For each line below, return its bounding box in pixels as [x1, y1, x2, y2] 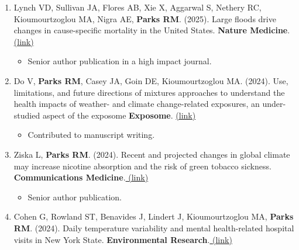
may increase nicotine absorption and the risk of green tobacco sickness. [13, 159, 271, 172]
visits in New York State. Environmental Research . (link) [13, 233, 232, 245]
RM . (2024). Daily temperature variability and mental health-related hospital [13, 221, 294, 234]
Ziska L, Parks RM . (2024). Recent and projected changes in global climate [13, 148, 290, 160]
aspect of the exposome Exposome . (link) [42, 109, 196, 121]
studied [13, 109, 40, 121]
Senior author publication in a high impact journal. [28, 55, 212, 67]
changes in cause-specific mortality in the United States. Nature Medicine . [13, 24, 290, 36]
